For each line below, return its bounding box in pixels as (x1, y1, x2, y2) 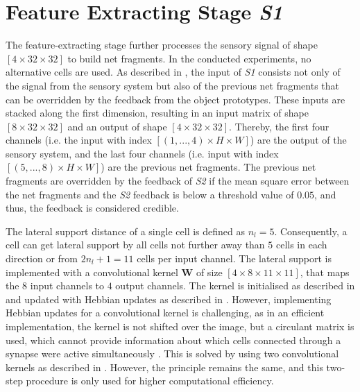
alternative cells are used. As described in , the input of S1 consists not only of (6, 65, 341, 79)
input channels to (30, 278, 105, 293)
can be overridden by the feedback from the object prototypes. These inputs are (6, 92, 345, 106)
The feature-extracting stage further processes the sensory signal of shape (6, 37, 318, 52)
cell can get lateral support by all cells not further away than (6, 237, 265, 252)
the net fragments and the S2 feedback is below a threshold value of (6, 187, 294, 201)
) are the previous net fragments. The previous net (101, 160, 316, 174)
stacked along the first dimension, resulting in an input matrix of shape (6, 105, 309, 120)
